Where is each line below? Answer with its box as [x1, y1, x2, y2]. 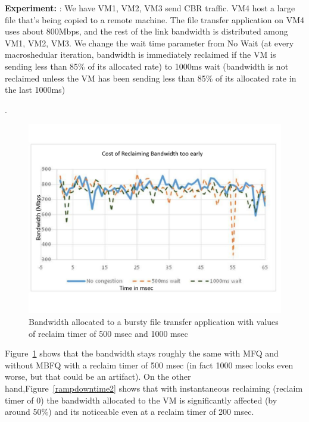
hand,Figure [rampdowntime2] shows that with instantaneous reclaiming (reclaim [5, 382, 303, 394]
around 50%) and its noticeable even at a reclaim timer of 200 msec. [5, 405, 254, 418]
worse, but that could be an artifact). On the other [5, 370, 191, 383]
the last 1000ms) [5, 83, 65, 96]
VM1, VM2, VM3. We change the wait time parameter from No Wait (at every [5, 36, 294, 49]
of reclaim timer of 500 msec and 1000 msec [29, 327, 188, 339]
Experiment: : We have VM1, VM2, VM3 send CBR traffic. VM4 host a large [5, 2, 295, 14]
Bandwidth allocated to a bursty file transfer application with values [29, 315, 279, 327]
